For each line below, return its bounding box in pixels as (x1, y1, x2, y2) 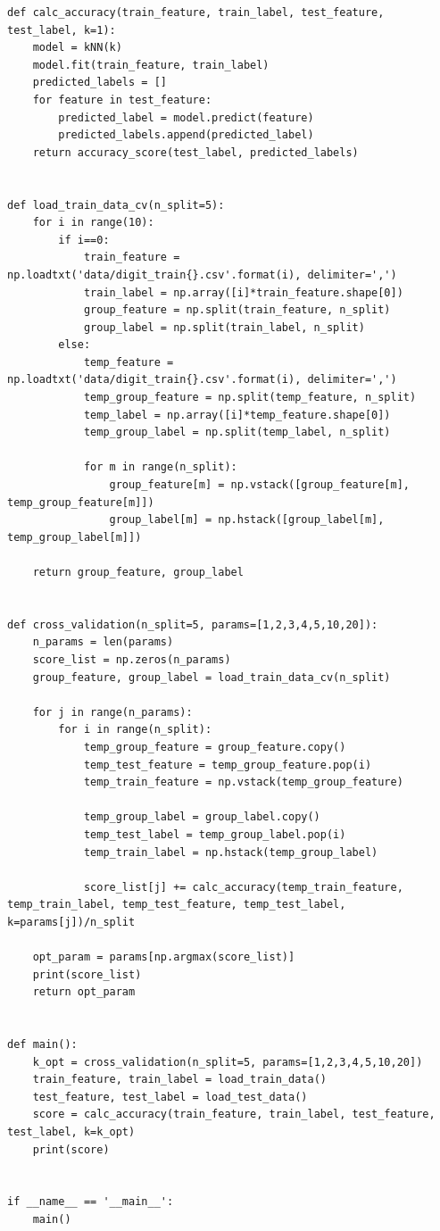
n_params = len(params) (32, 636, 174, 649)
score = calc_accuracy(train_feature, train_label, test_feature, (32, 1108, 436, 1121)
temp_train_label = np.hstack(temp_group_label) (83, 845, 378, 859)
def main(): (7, 1038, 78, 1052)
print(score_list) (32, 968, 142, 981)
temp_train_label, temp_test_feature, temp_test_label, (7, 898, 346, 911)
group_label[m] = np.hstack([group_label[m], (109, 513, 385, 527)
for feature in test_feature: (32, 93, 212, 106)
